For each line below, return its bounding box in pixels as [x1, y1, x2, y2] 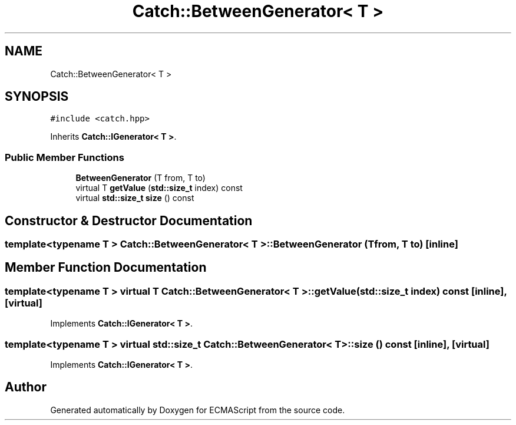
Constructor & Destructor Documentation [5, 213, 253, 228]
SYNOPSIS [5, 89, 69, 104]
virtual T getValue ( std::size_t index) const [75, 183, 243, 193]
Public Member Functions [5, 151, 124, 163]
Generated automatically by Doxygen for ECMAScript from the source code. [50, 404, 345, 415]
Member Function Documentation [5, 260, 207, 275]
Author [5, 380, 47, 395]
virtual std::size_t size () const [75, 193, 194, 203]
